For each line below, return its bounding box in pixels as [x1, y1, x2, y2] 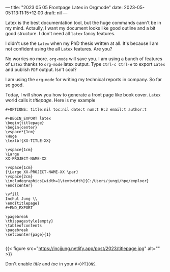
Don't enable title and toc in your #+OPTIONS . [5, 261, 97, 267]
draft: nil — [44, 10, 68, 16]
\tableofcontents [5, 223, 42, 228]
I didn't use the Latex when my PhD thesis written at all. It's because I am [5, 40, 159, 46]
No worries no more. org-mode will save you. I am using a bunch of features [5, 56, 163, 62]
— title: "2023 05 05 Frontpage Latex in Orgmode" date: [5, 5, 123, 10]
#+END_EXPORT [5, 205, 33, 210]
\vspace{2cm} [5, 174, 33, 179]
